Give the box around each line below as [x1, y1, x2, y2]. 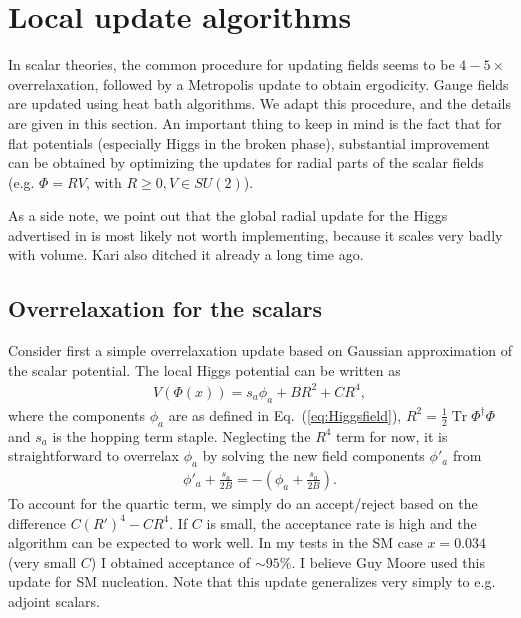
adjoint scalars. [8, 590, 100, 611]
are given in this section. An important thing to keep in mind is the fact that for [8, 112, 502, 133]
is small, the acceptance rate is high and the [206, 512, 477, 533]
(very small [8, 551, 77, 572]
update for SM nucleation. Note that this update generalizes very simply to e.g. [8, 571, 496, 592]
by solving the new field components [202, 445, 425, 466]
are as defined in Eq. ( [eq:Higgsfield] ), [168, 404, 402, 425]
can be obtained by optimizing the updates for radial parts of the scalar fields [8, 152, 484, 173]
